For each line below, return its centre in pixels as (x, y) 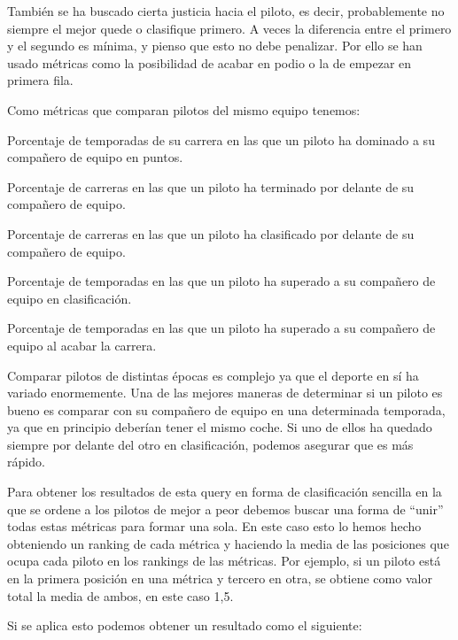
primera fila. (40, 80)
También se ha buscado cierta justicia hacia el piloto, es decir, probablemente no (226, 11)
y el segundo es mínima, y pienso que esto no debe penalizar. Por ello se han (215, 46)
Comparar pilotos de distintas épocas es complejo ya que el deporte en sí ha (213, 375)
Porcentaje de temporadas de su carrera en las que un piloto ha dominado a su (221, 139)
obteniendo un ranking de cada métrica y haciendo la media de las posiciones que (228, 543)
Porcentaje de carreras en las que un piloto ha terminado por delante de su (211, 186)
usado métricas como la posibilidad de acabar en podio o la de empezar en (210, 62)
